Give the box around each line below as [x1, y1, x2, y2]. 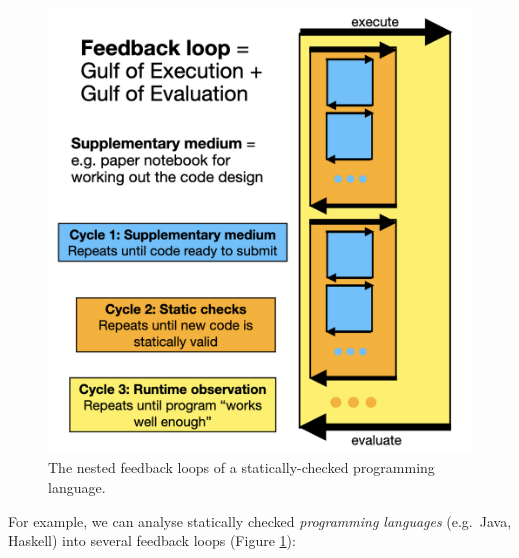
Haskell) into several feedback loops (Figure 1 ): [8, 530, 296, 551]
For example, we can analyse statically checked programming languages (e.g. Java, [8, 510, 512, 531]
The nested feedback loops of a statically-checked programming [48, 457, 435, 478]
